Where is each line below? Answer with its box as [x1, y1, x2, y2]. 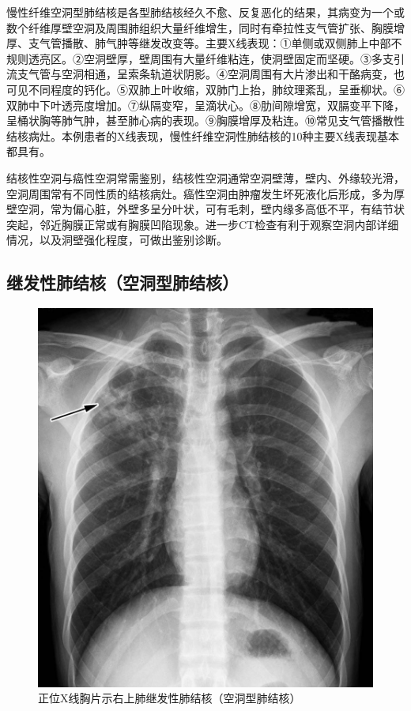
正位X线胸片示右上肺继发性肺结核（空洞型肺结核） [38, 690, 301, 706]
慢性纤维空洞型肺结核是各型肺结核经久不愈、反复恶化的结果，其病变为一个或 [6, 4, 405, 20]
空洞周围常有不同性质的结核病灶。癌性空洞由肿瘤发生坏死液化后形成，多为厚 [6, 185, 405, 201]
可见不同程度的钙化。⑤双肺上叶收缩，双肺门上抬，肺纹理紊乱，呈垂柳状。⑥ [6, 81, 405, 97]
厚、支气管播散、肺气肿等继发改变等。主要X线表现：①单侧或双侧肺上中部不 [6, 35, 402, 51]
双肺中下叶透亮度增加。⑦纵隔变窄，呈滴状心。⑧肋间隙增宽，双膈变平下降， [6, 96, 405, 113]
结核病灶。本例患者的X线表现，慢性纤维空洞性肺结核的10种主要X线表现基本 [6, 127, 399, 144]
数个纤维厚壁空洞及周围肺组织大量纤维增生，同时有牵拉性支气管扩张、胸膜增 [6, 19, 405, 36]
